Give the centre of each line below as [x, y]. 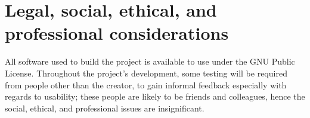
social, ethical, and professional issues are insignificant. [105, 108]
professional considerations [117, 33]
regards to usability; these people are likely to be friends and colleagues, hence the [155, 96]
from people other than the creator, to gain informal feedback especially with [146, 84]
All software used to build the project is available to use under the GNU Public [150, 61]
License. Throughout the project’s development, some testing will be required [146, 73]
